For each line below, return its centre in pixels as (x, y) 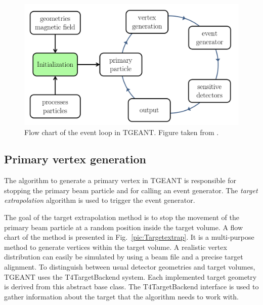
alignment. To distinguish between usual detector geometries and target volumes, (130, 267)
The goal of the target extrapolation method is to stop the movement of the (122, 217)
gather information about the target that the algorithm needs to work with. (121, 296)
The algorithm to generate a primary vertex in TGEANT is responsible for (120, 180)
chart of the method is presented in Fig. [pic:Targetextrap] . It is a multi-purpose (129, 237)
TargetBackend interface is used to (205, 287)
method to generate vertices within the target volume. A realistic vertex (116, 247)
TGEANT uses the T (37, 276)
